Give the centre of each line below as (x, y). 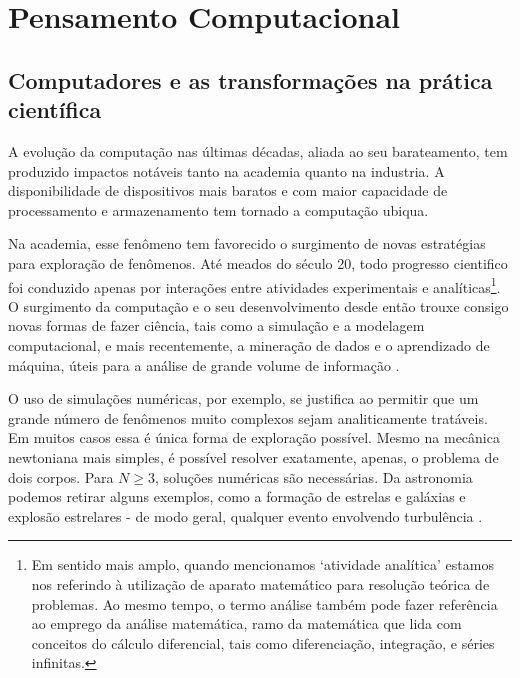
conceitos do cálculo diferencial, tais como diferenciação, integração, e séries (263, 642)
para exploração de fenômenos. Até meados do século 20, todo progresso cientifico (258, 262)
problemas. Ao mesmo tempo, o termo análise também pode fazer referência (264, 603)
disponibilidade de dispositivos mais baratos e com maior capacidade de (228, 190)
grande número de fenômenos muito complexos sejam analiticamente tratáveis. (248, 417)
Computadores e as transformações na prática (250, 79)
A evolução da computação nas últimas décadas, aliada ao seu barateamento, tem (258, 150)
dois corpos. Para (61, 476)
